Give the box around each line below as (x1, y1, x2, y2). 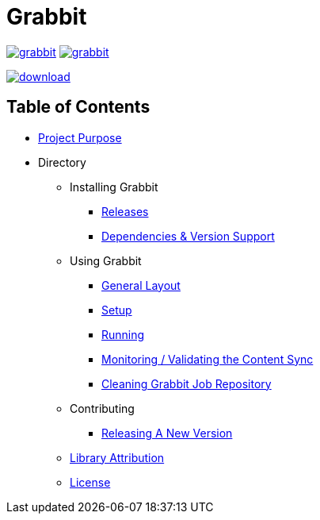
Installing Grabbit (70, 179, 158, 194)
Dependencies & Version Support (101, 229, 275, 243)
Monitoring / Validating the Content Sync (101, 352, 314, 366)
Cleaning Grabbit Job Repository (101, 376, 272, 391)
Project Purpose (38, 130, 122, 144)
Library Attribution (70, 450, 165, 464)
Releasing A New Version (101, 426, 233, 440)
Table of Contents (6, 97, 150, 117)
